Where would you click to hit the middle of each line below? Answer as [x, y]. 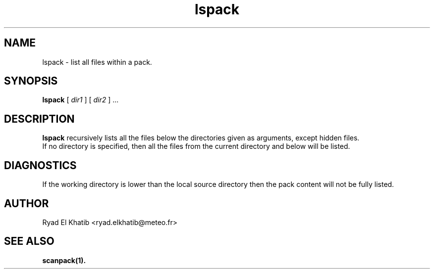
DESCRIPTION [39, 119]
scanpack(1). [64, 260]
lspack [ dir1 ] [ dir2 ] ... [81, 100]
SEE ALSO [29, 241]
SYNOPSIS [31, 81]
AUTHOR [27, 203]
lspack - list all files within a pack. [97, 62]
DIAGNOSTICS [40, 165]
